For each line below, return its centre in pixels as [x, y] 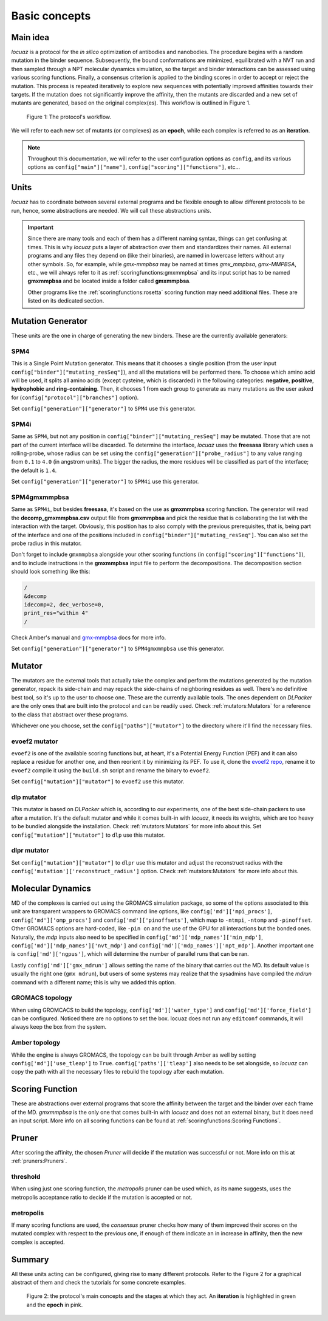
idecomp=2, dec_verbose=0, [64, 604]
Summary [30, 1259]
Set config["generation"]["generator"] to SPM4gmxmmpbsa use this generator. [118, 649]
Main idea [30, 37]
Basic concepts [51, 16]
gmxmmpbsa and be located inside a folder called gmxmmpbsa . [109, 281]
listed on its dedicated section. [66, 301]
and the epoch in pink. [55, 1305]
